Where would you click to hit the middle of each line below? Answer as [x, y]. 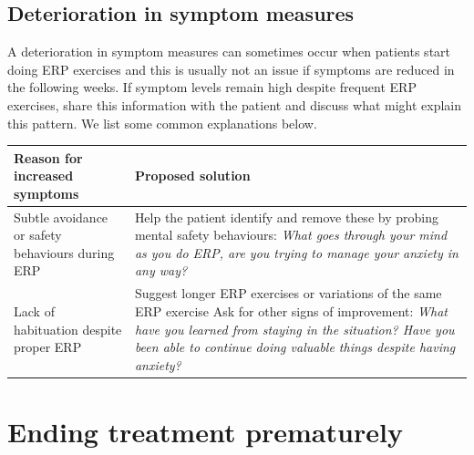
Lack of [34, 310]
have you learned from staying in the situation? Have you [294, 329]
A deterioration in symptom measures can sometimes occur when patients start [229, 52]
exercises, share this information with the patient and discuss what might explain [235, 104]
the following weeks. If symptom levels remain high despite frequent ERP [212, 87]
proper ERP [48, 347]
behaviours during [64, 252]
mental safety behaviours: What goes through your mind [291, 235]
